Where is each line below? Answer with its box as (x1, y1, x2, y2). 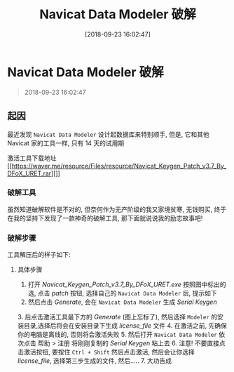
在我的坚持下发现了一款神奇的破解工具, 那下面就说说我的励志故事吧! (7, 213, 203, 222)
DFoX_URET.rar (7, 169, 52, 178)
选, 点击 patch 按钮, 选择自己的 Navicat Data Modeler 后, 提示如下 (27, 289, 217, 298)
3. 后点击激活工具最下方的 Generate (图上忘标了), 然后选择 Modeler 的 (17, 313, 218, 321)
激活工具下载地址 (7, 154, 57, 162)
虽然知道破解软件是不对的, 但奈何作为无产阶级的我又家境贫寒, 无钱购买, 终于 (7, 205, 226, 213)
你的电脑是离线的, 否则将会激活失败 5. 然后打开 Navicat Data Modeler (17, 331, 217, 339)
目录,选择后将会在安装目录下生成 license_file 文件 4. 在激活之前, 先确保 (23, 321, 228, 330)
